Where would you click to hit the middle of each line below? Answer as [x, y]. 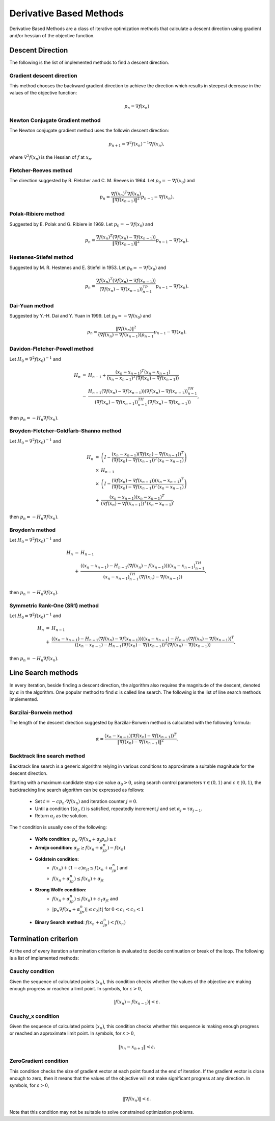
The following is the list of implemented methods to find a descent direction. [89, 62]
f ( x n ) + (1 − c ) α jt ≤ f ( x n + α [82, 868]
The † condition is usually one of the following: [58, 827]
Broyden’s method [33, 530]
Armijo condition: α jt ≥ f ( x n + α [69, 848]
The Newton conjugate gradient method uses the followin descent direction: [89, 131]
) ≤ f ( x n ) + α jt [89, 879]
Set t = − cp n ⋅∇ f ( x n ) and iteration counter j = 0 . [86, 802]
